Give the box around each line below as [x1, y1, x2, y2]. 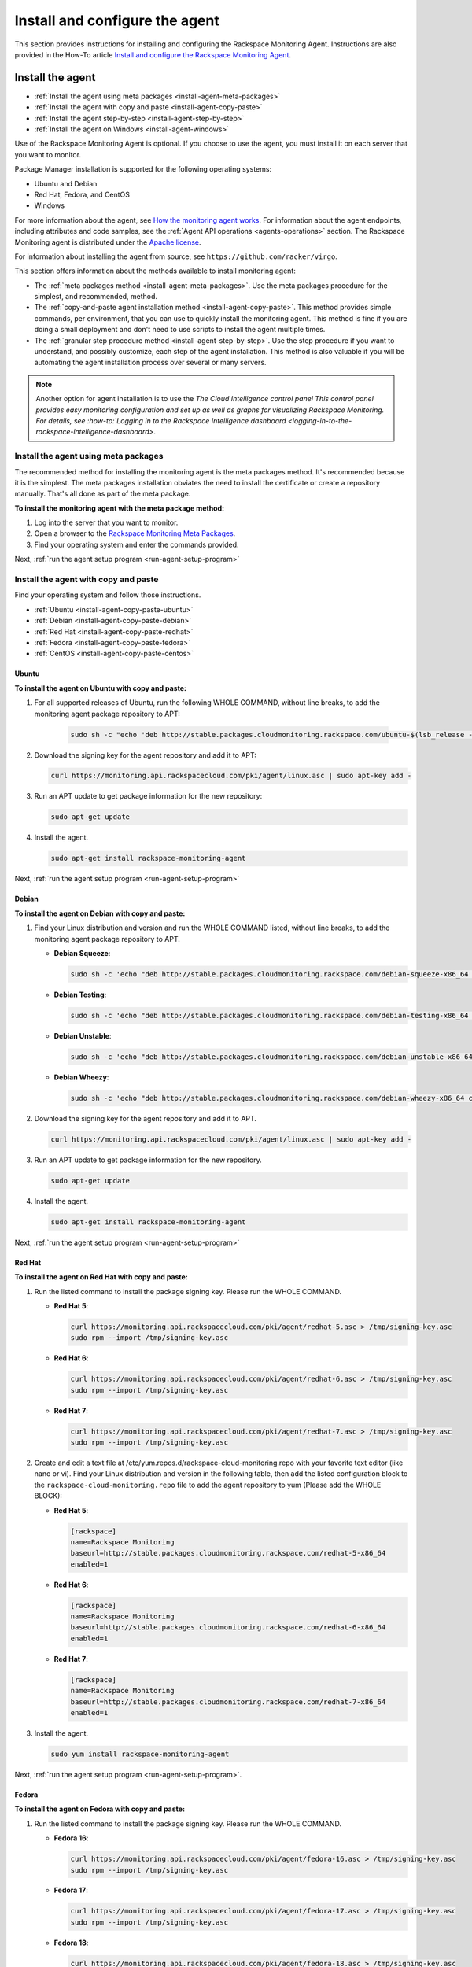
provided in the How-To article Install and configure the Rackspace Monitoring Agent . [14, 50, 291, 59]
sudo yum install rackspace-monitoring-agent [50, 1749, 230, 1758]
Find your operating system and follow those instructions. [14, 590, 201, 600]
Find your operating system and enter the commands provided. [34, 540, 239, 549]
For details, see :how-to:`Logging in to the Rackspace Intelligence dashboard [35, 416, 286, 425]
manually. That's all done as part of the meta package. [14, 489, 191, 499]
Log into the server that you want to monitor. [34, 518, 179, 527]
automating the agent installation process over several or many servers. [34, 358, 267, 367]
